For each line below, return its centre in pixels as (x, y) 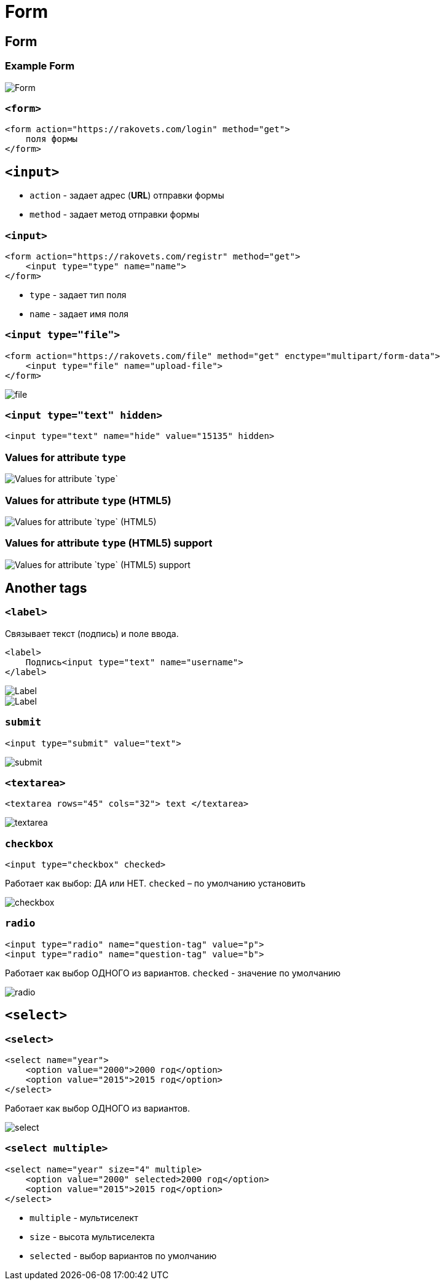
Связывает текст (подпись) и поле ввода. (92, 633)
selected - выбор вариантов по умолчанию (123, 1255)
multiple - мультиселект (84, 1217)
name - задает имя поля (79, 314)
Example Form (40, 66)
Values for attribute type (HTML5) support (109, 543)
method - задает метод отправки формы (115, 215)
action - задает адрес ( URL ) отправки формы (127, 196)
